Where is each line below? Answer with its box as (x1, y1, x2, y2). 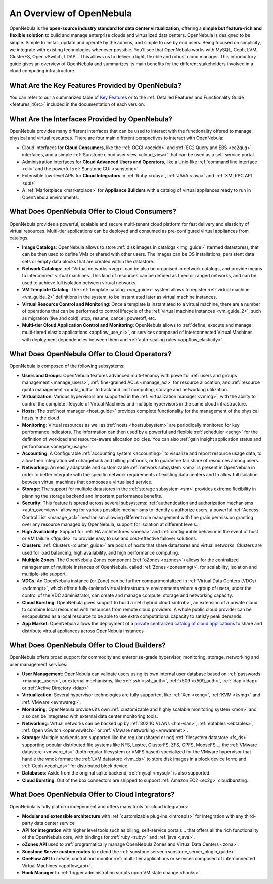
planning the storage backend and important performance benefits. (22, 493, 163, 499)
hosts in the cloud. (22, 415, 61, 421)
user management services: (9, 661, 68, 668)
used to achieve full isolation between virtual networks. (22, 279, 137, 286)
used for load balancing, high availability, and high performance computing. (22, 549, 179, 556)
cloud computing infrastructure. (9, 67, 76, 73)
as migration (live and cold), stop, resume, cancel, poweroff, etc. (22, 315, 156, 321)
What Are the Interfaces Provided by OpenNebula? (9, 115, 173, 123)
